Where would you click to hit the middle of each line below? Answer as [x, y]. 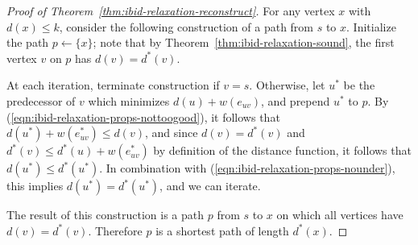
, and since [171, 133]
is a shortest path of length [222, 230]
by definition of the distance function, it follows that [282, 150]
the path [28, 42]
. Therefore [115, 230]
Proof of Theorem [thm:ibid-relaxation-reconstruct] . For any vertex [171, 10]
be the [359, 85]
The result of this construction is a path [105, 215]
